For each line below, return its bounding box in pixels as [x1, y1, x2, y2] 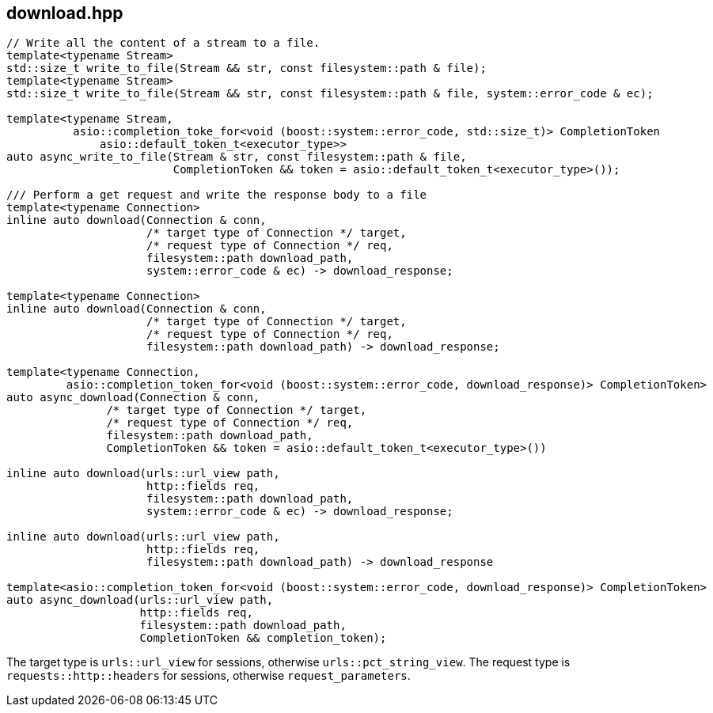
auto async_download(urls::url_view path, [6, 594, 274, 607]
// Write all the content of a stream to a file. [6, 36, 320, 50]
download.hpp [6, 3, 123, 23]
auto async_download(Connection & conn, [6, 391, 260, 404]
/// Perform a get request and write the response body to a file [6, 188, 427, 202]
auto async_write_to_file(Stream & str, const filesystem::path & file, [6, 150, 467, 164]
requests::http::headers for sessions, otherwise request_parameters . [6, 669, 411, 683]
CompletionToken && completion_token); [139, 631, 387, 645]
